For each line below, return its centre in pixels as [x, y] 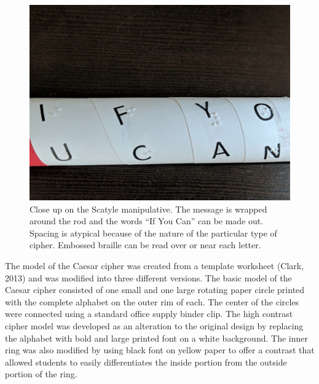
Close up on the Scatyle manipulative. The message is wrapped [148, 209]
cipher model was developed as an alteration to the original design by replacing [154, 325]
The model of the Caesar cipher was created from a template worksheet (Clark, [155, 265]
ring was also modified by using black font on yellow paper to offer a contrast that [160, 350]
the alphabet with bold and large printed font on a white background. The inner [156, 338]
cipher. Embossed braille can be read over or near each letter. [145, 245]
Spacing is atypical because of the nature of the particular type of [153, 233]
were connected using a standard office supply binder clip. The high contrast [149, 314]
